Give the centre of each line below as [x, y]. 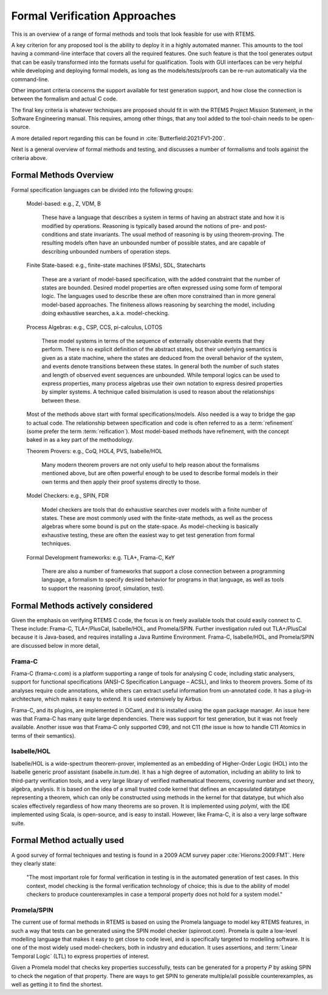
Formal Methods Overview [63, 175]
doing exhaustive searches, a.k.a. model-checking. [105, 313]
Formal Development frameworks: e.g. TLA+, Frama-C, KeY [101, 557]
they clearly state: [34, 863]
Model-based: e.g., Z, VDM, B [64, 203]
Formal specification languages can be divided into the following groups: [102, 190]
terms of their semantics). [43, 735]
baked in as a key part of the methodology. [80, 440]
